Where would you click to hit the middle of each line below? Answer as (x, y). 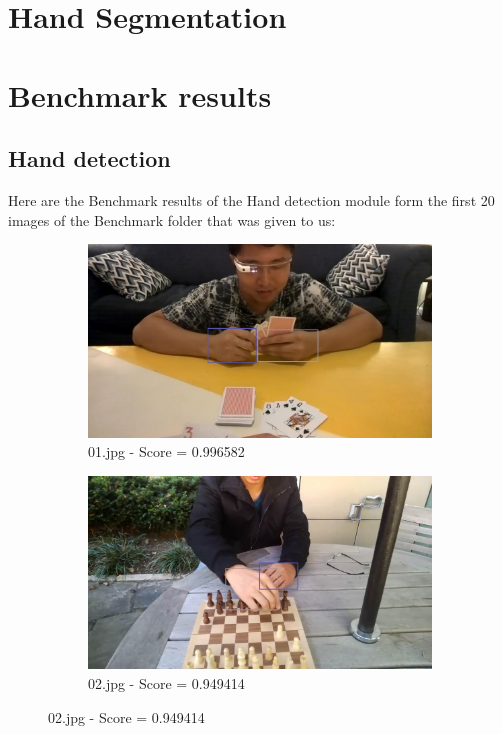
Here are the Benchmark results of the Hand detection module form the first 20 (251, 199)
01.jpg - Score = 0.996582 (166, 451)
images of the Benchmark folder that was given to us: (172, 219)
